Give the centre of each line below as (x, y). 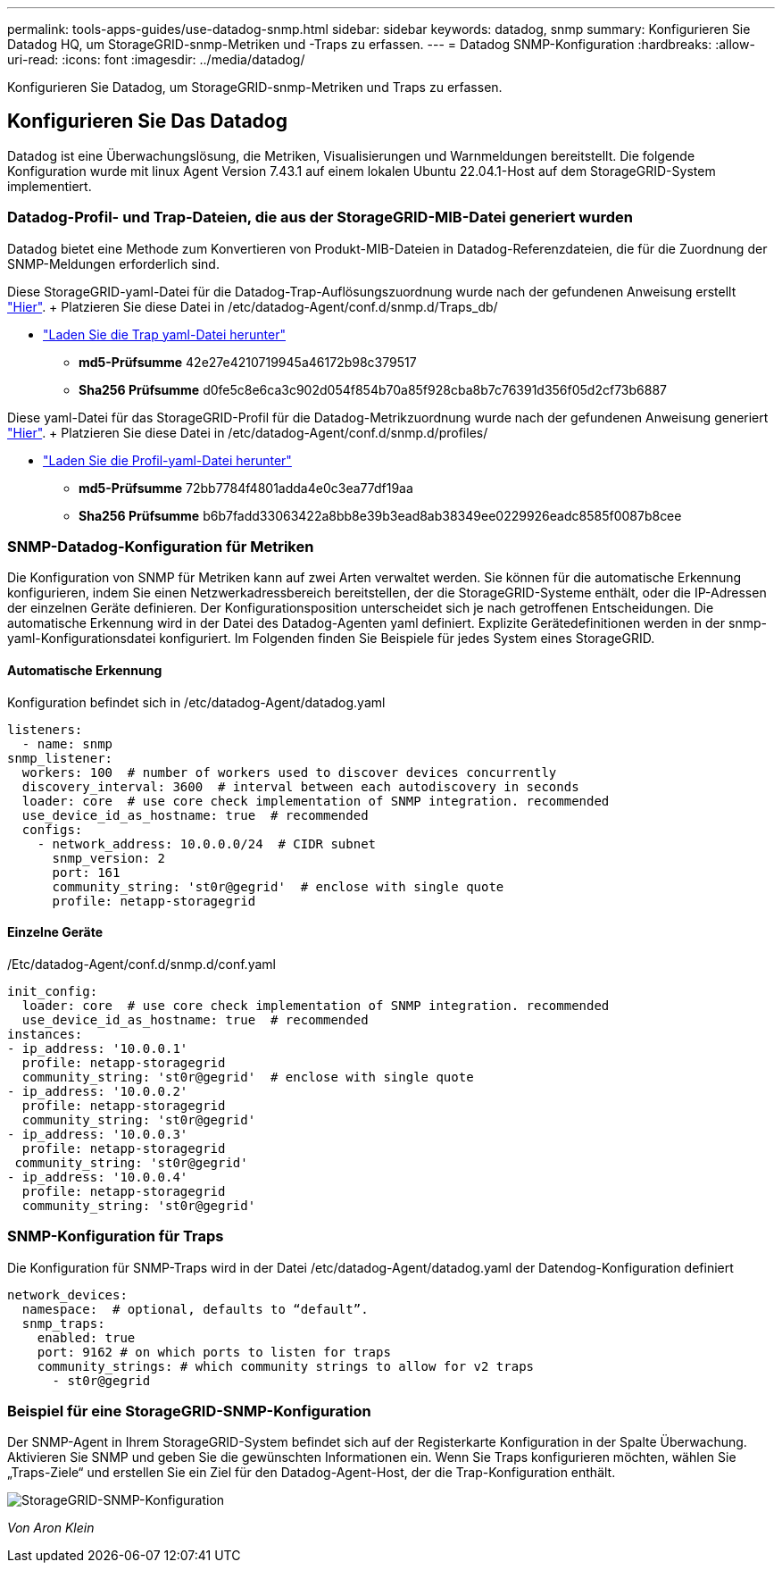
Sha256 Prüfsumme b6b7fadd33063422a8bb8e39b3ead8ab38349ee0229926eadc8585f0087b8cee (380, 515)
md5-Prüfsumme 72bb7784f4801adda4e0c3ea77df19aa (246, 488)
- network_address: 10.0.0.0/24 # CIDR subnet (207, 843)
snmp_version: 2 (109, 858)
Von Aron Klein (51, 1528)
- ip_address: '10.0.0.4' (98, 1177)
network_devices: (67, 1294)
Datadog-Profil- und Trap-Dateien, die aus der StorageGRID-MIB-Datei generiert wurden (320, 217)
